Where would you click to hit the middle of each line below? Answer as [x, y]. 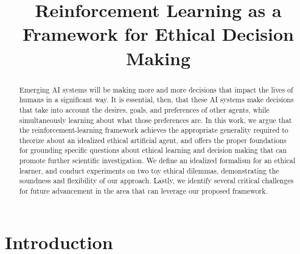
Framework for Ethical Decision [158, 34]
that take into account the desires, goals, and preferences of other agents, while [144, 109]
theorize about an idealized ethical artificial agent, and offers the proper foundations [153, 140]
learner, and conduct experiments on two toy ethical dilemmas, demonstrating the [149, 170]
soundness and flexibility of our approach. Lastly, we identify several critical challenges [156, 181]
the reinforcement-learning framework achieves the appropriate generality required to [154, 130]
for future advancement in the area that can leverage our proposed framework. [143, 191]
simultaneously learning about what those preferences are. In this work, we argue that [155, 120]
